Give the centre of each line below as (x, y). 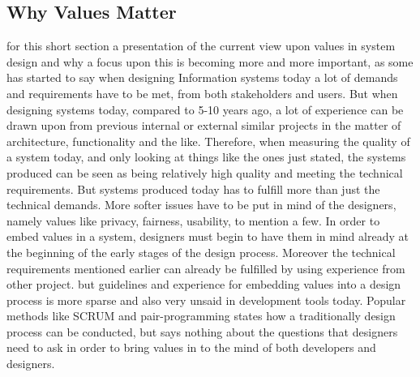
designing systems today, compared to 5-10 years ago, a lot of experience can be (205, 109)
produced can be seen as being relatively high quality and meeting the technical (205, 172)
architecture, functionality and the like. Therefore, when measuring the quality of (208, 141)
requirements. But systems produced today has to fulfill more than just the (193, 188)
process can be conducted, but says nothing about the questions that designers (202, 331)
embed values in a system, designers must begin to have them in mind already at (208, 236)
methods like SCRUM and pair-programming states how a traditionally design (201, 316)
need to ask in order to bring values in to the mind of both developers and (191, 347)
